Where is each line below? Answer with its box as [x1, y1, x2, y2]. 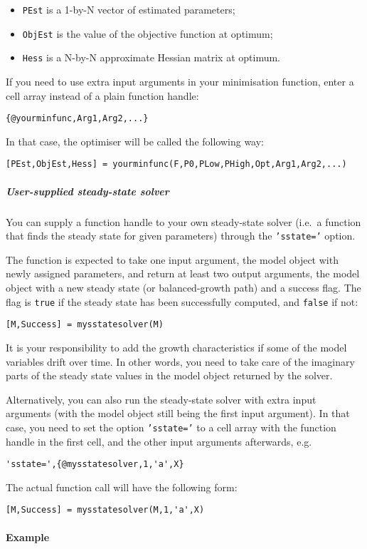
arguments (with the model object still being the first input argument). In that [6, 406, 350, 421]
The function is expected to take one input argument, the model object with [6, 252, 339, 267]
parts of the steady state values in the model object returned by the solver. [6, 368, 333, 383]
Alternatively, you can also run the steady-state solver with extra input [6, 391, 317, 406]
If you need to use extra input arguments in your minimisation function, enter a [6, 73, 354, 88]
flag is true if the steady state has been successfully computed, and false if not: [6, 294, 358, 309]
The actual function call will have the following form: [6, 479, 238, 494]
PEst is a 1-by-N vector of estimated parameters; [22, 2, 235, 16]
